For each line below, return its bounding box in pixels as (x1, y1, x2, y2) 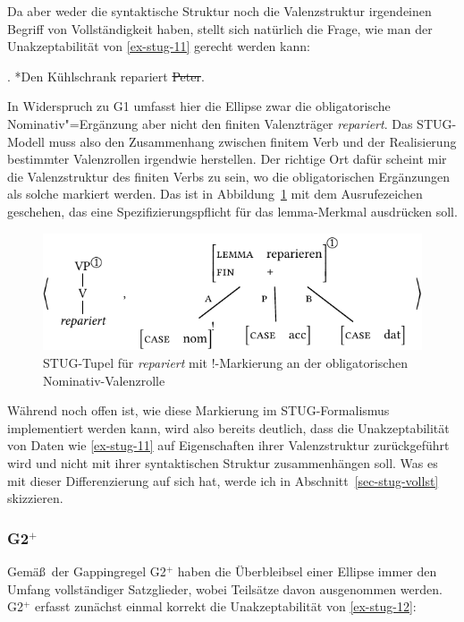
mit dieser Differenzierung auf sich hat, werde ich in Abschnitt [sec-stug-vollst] (7, 471, 439, 490)
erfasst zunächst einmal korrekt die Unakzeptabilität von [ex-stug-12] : (35, 597, 417, 616)
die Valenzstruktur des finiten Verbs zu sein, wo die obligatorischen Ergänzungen (7, 166, 451, 185)
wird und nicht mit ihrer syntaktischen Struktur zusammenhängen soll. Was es (7, 453, 438, 472)
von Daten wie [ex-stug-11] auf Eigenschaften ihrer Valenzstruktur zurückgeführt (7, 436, 450, 455)
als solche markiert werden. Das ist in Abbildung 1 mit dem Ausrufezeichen (7, 184, 423, 203)
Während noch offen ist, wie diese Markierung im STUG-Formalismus (7, 401, 390, 420)
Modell (7, 132, 46, 150)
